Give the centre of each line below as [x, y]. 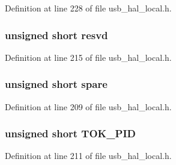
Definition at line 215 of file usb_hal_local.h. [88, 57]
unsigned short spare [56, 84]
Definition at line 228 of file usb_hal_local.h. [88, 8]
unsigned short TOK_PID [70, 133]
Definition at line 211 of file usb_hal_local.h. [88, 156]
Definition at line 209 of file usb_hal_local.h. [88, 106]
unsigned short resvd [56, 35]
